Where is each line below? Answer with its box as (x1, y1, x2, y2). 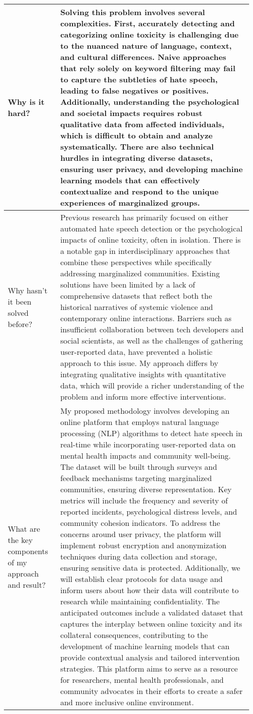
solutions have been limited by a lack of (60, 279, 195, 290)
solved (8, 307, 29, 318)
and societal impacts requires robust (60, 107, 202, 118)
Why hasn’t (8, 284, 48, 296)
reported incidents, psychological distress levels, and (60, 506, 237, 517)
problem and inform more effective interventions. (60, 391, 226, 402)
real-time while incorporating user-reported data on (60, 439, 236, 450)
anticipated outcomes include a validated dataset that (60, 607, 244, 618)
